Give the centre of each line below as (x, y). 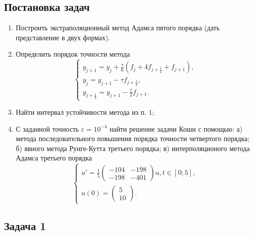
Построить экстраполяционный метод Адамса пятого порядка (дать (118, 28)
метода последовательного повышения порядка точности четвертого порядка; (132, 138)
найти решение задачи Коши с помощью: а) (176, 128)
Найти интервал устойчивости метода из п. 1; (85, 112)
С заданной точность (47, 128)
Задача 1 (25, 225)
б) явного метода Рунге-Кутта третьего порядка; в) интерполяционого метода (133, 148)
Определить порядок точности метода (73, 54)
